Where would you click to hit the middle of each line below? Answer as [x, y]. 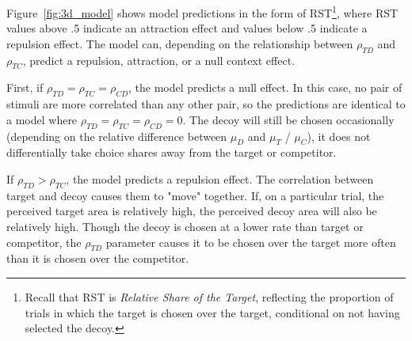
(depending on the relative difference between [117, 136]
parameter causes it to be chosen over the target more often [251, 242]
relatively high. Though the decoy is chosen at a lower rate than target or [185, 226]
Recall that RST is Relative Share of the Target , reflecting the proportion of [209, 296]
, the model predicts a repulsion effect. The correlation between [220, 179]
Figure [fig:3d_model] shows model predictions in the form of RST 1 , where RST [202, 11]
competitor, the [44, 242]
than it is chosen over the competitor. [98, 258]
